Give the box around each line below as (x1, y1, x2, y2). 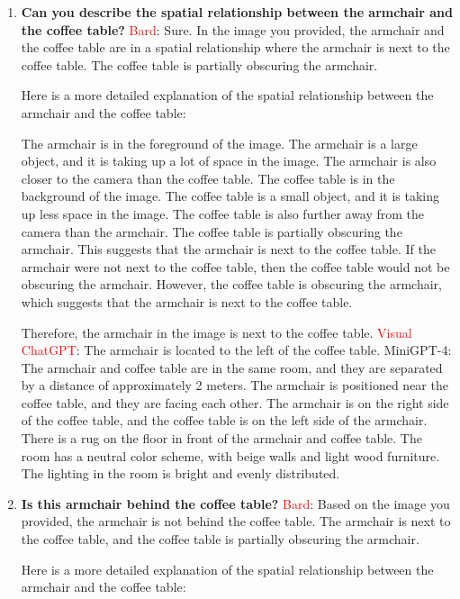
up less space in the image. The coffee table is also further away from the (21, 204, 425, 222)
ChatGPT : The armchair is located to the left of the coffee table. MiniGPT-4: (21, 340, 452, 359)
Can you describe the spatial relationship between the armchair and (21, 3, 453, 21)
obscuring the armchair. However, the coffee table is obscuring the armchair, (21, 275, 442, 294)
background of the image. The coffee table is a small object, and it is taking (21, 186, 439, 205)
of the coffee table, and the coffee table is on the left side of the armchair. (21, 411, 428, 430)
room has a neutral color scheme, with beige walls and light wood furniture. (21, 446, 440, 465)
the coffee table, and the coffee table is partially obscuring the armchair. (21, 530, 419, 549)
